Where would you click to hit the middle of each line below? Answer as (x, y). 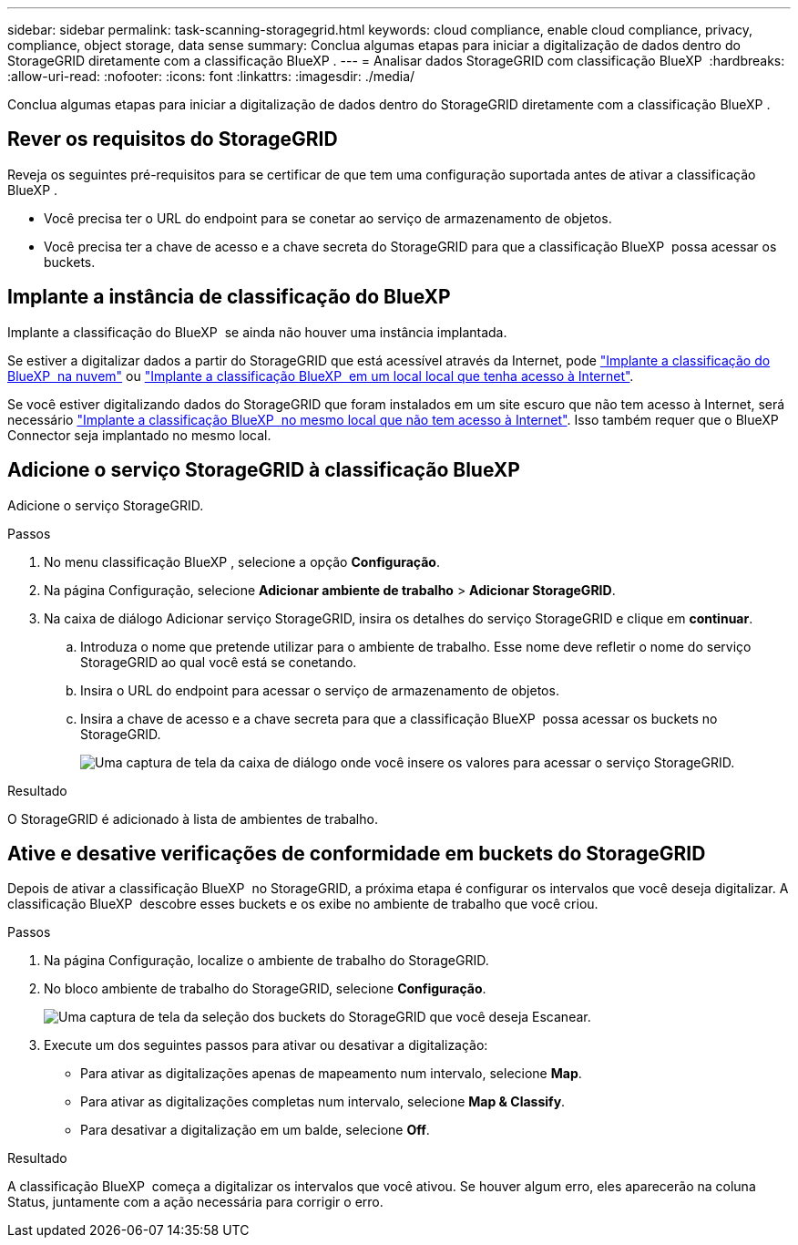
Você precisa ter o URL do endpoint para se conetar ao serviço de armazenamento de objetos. (328, 218)
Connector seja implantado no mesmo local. (139, 435)
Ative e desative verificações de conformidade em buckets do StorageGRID (357, 853)
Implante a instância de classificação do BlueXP (229, 297)
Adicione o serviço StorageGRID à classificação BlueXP (264, 470)
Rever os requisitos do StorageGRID (173, 139)
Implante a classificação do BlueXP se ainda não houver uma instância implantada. (257, 332)
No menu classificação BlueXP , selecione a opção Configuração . (242, 561)
